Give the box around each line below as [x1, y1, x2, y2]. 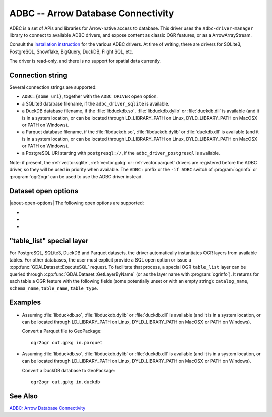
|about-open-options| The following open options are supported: [9, 200, 144, 206]
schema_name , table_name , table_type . [9, 285, 98, 291]
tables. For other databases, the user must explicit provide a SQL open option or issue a [9, 257, 191, 263]
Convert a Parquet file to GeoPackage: [22, 328, 102, 334]
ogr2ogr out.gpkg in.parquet [31, 340, 103, 345]
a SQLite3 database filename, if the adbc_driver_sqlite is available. [22, 100, 170, 107]
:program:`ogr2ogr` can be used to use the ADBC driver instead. [9, 173, 143, 179]
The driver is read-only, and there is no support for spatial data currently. [9, 58, 161, 64]
